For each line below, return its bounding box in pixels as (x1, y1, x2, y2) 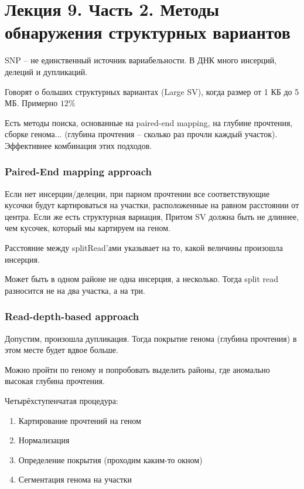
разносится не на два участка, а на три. (5, 284, 145, 296)
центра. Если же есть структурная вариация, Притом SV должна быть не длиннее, (5, 210, 299, 222)
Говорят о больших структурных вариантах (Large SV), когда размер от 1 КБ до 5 (5, 85, 299, 97)
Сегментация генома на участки (18, 473, 132, 485)
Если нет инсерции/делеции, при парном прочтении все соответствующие (5, 187, 270, 199)
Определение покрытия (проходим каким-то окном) (18, 453, 203, 466)
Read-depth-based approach (5, 309, 139, 324)
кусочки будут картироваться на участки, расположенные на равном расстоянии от (5, 199, 299, 211)
